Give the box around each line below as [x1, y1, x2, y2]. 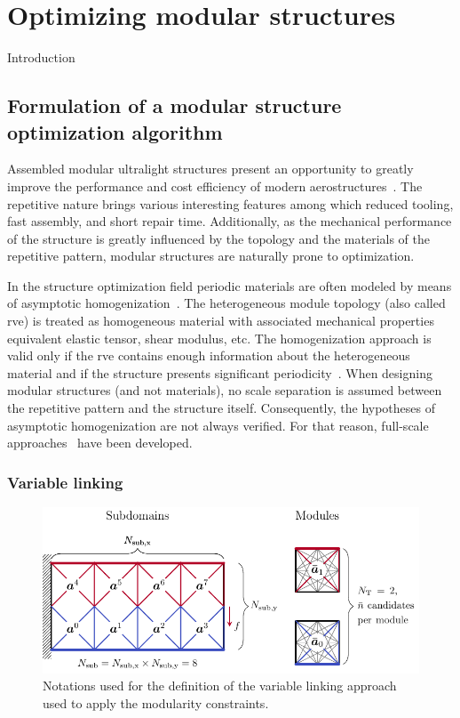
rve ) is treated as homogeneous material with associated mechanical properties [7, 311, 434, 330]
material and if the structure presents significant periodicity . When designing [7, 363, 432, 382]
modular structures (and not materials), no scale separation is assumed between [7, 381, 442, 399]
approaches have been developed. [7, 433, 193, 452]
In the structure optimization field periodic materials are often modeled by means [7, 276, 452, 294]
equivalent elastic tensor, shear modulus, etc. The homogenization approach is [7, 328, 432, 347]
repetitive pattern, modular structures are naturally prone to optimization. [7, 246, 415, 265]
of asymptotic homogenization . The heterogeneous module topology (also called [7, 294, 446, 312]
